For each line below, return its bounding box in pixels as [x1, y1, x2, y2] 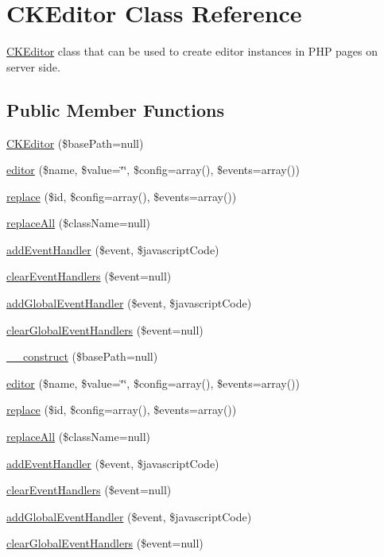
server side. [6, 58, 60, 75]
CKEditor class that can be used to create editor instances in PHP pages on [6, 43, 378, 60]
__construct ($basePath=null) [6, 348, 158, 365]
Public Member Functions [6, 97, 224, 122]
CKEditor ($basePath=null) [6, 134, 144, 151]
